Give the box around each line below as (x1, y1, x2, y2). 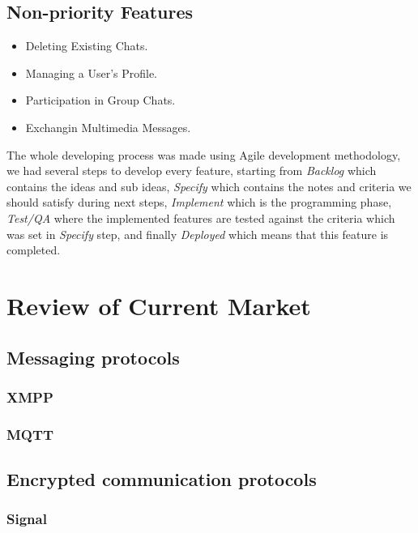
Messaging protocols (6, 344, 180, 369)
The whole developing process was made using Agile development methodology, (6, 146, 401, 163)
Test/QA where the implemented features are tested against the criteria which (6, 209, 395, 226)
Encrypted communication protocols (6, 466, 317, 491)
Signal (6, 509, 47, 529)
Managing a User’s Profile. (25, 64, 158, 81)
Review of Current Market (6, 288, 311, 322)
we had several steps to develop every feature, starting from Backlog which (6, 162, 377, 179)
